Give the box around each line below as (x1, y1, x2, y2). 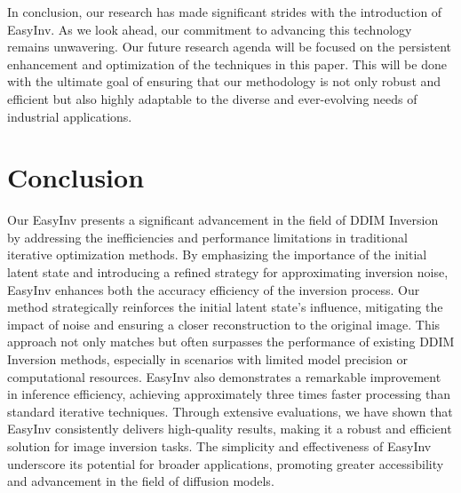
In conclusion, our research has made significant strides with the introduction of (7, 3, 442, 20)
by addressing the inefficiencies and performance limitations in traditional (7, 227, 408, 246)
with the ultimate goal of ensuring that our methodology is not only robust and (7, 72, 441, 91)
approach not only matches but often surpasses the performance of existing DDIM (7, 332, 455, 351)
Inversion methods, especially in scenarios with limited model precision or (7, 350, 408, 369)
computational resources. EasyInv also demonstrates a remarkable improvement (7, 367, 441, 386)
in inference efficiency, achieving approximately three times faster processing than (7, 385, 451, 403)
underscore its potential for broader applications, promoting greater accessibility (7, 454, 444, 473)
